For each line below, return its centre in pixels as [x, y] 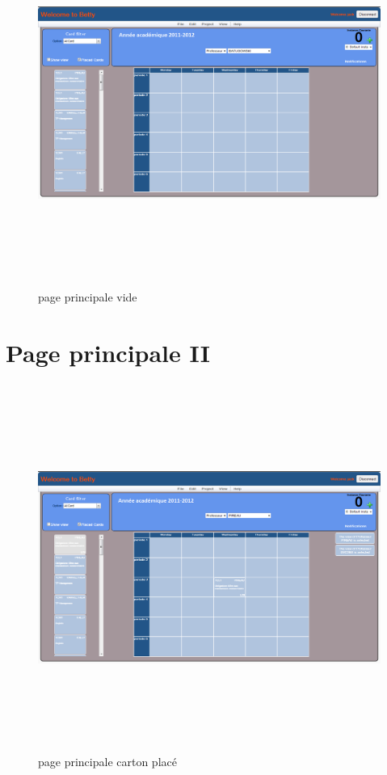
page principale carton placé [107, 761]
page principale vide [88, 297]
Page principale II [108, 352]
